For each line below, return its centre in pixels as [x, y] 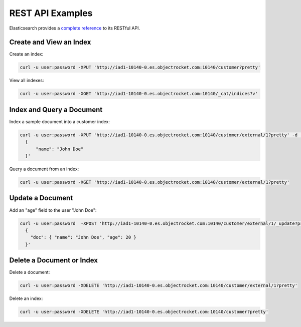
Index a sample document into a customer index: [59, 121]
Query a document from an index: [44, 169]
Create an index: [26, 54]
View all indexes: [27, 81]
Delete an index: [26, 298]
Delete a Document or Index [53, 260]
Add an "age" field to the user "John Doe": [53, 210]
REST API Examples [51, 13]
